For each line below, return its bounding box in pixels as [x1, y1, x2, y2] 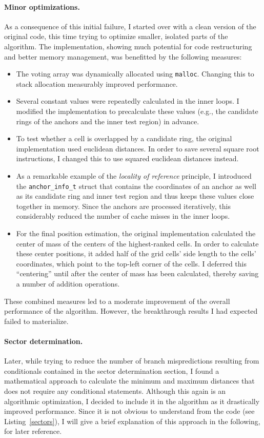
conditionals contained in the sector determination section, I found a [4, 365, 219, 376]
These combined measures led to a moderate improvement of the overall [4, 295, 230, 306]
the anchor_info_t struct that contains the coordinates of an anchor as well [16, 180, 256, 191]
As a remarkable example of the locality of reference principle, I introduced [16, 170, 252, 181]
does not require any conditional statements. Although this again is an [4, 385, 226, 396]
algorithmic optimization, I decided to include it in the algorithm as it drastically [4, 395, 260, 406]
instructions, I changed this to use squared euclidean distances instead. [16, 153, 239, 164]
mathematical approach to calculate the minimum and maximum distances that [4, 375, 255, 386]
